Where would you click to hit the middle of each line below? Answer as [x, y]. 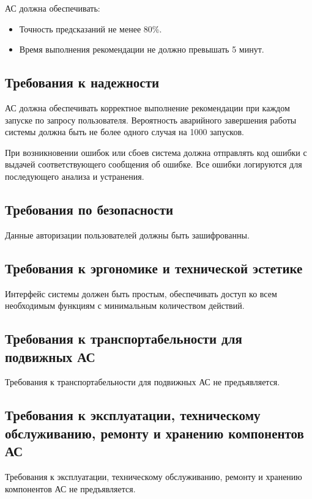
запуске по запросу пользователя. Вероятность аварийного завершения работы [151, 120]
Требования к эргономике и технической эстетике [154, 268]
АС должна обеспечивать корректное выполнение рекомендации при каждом [147, 107]
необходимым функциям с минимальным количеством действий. [125, 305]
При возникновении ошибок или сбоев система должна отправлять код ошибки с [156, 152]
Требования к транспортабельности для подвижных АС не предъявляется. [143, 382]
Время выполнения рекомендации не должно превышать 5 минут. [142, 49]
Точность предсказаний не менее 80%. [91, 28]
